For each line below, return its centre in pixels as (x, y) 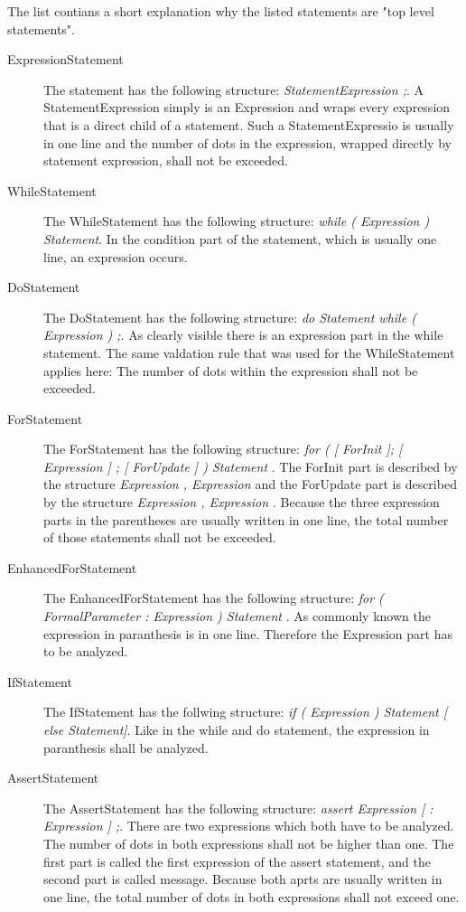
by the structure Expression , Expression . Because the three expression (242, 502)
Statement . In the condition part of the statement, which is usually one (240, 238)
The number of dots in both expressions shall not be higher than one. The (249, 843)
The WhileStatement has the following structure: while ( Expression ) (237, 221)
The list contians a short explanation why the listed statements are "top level (221, 11)
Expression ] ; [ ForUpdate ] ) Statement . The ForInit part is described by (251, 466)
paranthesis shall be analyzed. (126, 747)
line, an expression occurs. (116, 256)
